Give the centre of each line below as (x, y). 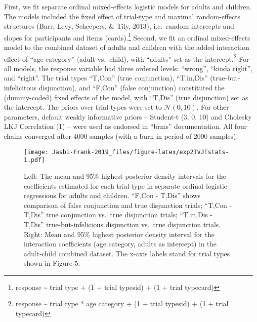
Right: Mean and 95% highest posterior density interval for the (119, 234)
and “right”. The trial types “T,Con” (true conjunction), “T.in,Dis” (106, 78)
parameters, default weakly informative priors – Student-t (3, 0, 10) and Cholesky (128, 116)
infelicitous (20, 88)
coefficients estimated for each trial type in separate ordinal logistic (126, 185)
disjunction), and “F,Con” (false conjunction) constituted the (131, 88)
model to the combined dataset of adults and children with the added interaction (127, 47)
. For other (213, 107)
